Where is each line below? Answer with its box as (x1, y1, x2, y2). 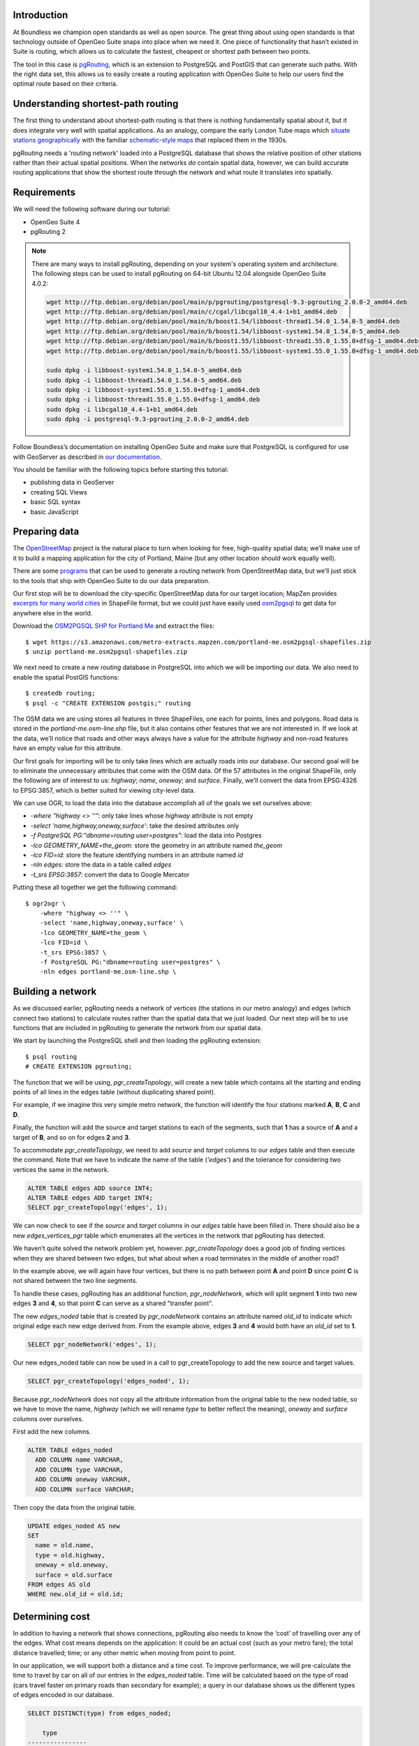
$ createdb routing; (25, 689, 96, 698)
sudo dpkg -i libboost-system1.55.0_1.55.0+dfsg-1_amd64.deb (46, 386, 260, 394)
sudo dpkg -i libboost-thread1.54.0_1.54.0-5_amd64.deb (46, 376, 242, 384)
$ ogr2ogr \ (25, 900, 66, 907)
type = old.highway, (35, 1551, 105, 1559)
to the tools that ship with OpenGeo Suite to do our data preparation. (13, 576, 210, 585)
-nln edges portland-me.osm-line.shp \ (39, 968, 177, 976)
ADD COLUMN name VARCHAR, (35, 1456, 124, 1464)
